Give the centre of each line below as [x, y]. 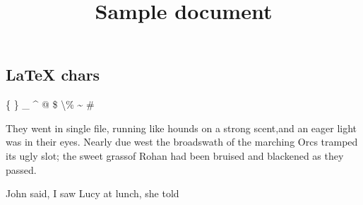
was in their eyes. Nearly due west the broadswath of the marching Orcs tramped [182, 142]
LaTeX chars [53, 75]
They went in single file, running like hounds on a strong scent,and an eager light [181, 128]
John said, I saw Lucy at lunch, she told [93, 193]
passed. [21, 169]
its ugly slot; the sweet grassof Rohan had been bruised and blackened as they [175, 155]
